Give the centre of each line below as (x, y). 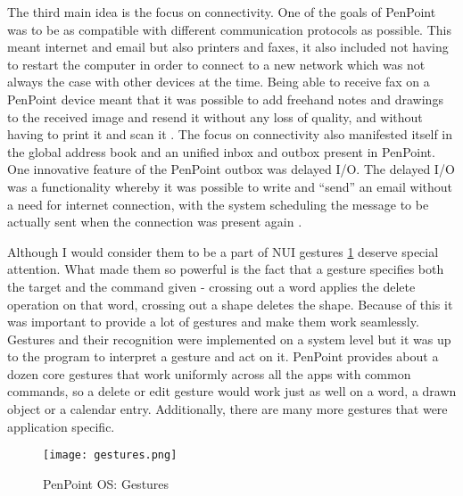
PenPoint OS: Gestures (106, 483)
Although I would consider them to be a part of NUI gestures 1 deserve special (223, 251)
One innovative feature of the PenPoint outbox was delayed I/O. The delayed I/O (231, 169)
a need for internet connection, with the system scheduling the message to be (218, 204)
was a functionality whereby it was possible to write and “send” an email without (230, 186)
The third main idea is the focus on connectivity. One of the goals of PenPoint (222, 12)
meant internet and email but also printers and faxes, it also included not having (228, 47)
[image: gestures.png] (110, 455)
